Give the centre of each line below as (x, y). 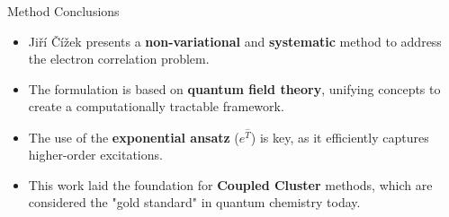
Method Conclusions (63, 11)
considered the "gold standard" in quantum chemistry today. (194, 202)
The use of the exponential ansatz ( (134, 137)
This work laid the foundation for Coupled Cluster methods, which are (230, 184)
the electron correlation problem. (119, 59)
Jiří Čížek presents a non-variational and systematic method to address (235, 41)
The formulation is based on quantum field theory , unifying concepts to (234, 88)
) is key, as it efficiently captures (340, 137)
